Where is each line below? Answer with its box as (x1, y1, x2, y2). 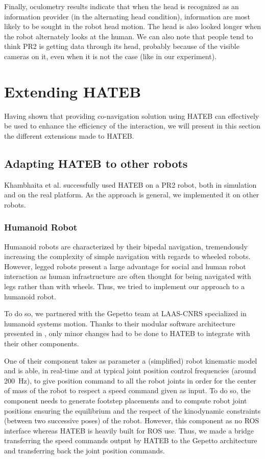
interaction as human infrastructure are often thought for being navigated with (4, 271, 251, 282)
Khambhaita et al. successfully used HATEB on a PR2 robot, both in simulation (4, 179, 257, 190)
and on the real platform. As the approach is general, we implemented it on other (4, 189, 259, 200)
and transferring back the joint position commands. (4, 445, 165, 455)
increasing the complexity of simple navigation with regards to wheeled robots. (4, 251, 251, 262)
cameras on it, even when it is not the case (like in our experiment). (4, 50, 217, 61)
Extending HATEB (4, 81, 141, 101)
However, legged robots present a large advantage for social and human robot (4, 261, 246, 271)
